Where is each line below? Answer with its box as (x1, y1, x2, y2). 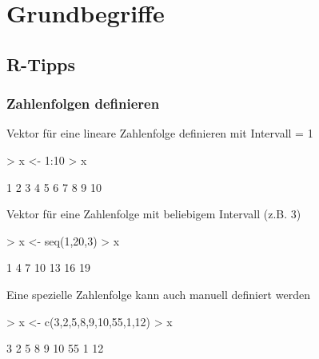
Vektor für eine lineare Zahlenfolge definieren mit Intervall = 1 (6, 125, 313, 142)
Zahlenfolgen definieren (6, 94, 160, 114)
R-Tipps (6, 51, 76, 76)
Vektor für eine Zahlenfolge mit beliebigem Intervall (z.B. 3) (6, 205, 301, 222)
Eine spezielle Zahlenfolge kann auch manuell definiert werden (6, 285, 310, 302)
